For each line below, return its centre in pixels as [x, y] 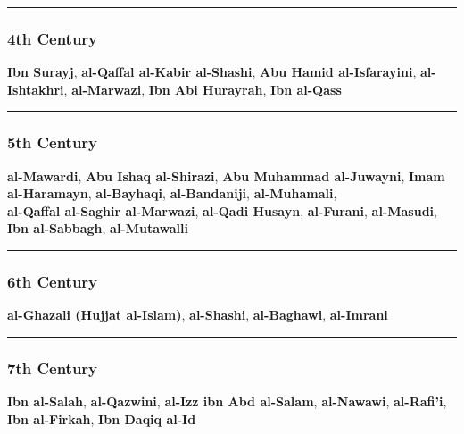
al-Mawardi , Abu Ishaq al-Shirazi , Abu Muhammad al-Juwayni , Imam [226, 175]
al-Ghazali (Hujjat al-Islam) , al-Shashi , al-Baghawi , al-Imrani [198, 315]
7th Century [53, 367]
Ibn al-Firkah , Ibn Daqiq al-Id [102, 418]
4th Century [53, 38]
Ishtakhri [36, 89]
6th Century [53, 281]
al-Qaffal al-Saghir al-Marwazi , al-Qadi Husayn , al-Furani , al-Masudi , [222, 210]
